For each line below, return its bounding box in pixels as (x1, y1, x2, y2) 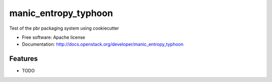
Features (9, 54, 38, 63)
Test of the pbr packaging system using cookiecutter (9, 25, 119, 31)
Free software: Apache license (22, 34, 86, 40)
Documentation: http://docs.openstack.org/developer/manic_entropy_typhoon (22, 41, 184, 47)
